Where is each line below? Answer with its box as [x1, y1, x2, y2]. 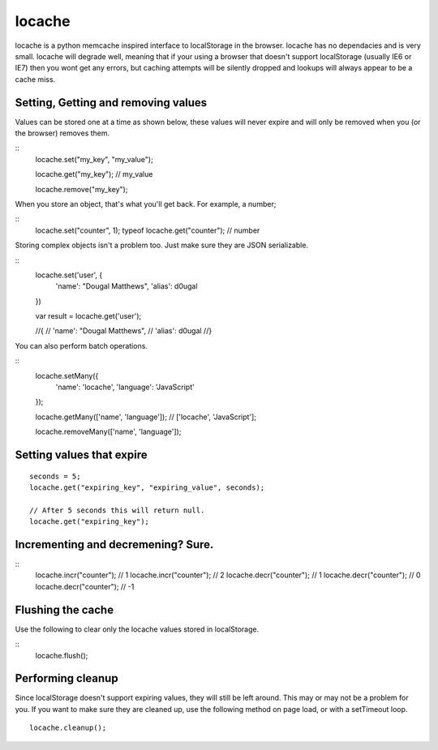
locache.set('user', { [35, 270, 103, 280]
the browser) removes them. [15, 128, 110, 138]
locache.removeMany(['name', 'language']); [35, 426, 182, 437]
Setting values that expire [15, 448, 148, 462]
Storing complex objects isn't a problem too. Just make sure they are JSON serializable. [15, 240, 308, 251]
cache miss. [15, 74, 56, 84]
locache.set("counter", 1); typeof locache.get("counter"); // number [35, 225, 260, 235]
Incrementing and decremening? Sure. [15, 538, 214, 551]
